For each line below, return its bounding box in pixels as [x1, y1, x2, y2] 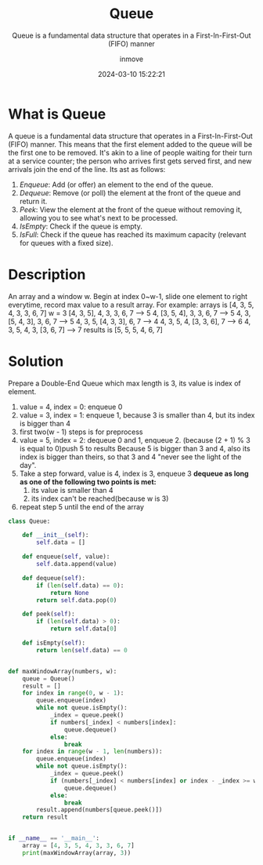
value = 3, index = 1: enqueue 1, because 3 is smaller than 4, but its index [19, 410, 255, 420]
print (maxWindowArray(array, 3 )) [22, 849, 131, 856]
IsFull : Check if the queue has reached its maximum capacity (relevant [19, 229, 247, 239]
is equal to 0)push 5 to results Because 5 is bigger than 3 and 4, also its [19, 443, 250, 453]
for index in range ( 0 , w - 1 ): [22, 689, 124, 697]
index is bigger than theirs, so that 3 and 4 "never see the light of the [19, 452, 242, 462]
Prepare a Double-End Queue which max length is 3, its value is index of [8, 378, 241, 388]
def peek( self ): [22, 610, 76, 619]
